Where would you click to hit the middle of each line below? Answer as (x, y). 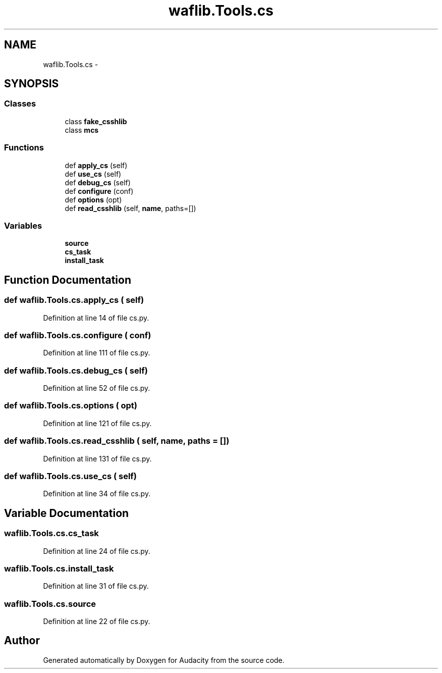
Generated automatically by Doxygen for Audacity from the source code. (164, 660)
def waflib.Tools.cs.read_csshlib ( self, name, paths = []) (117, 441)
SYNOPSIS (32, 84)
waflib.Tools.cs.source (50, 604)
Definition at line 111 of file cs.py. (97, 353)
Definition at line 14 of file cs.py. (96, 318)
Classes (20, 104)
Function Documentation (68, 280)
